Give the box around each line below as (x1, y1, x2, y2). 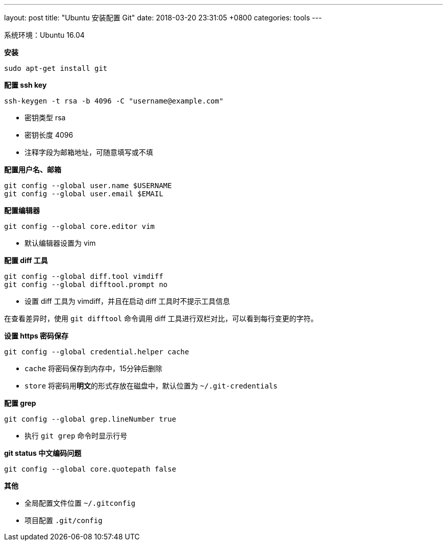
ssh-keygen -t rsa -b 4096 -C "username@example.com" (4, 97, 224, 105)
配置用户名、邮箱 (4, 165, 61, 174)
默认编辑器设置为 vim (24, 239, 96, 247)
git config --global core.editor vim (4, 222, 155, 230)
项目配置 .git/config (24, 516, 103, 525)
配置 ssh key (4, 81, 47, 89)
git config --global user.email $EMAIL (4, 190, 163, 198)
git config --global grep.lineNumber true (4, 415, 177, 423)
